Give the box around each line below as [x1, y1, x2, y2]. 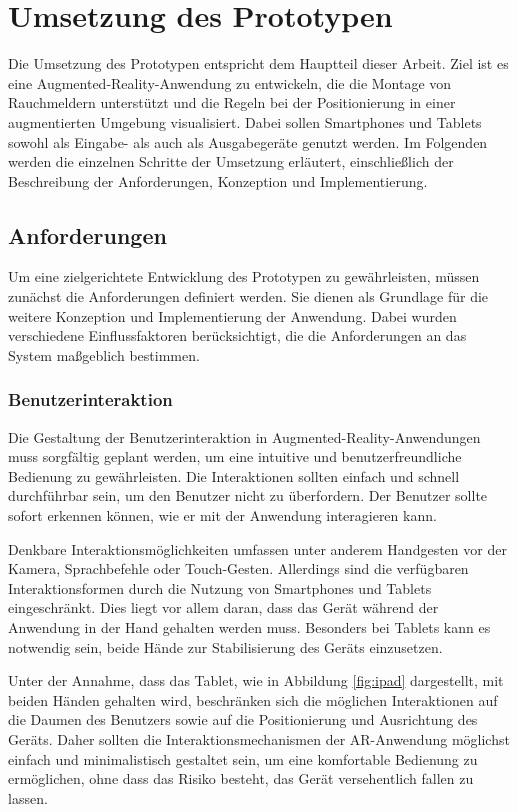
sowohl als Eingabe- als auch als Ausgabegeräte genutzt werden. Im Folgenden [8, 131, 488, 152]
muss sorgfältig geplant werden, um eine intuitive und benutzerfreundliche [8, 446, 462, 467]
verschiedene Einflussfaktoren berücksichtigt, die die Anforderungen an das [8, 325, 467, 346]
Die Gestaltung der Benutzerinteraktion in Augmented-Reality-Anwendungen [8, 426, 481, 447]
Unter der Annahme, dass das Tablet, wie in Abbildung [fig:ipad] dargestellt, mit [8, 670, 504, 691]
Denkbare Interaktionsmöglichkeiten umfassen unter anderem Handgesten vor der [8, 538, 507, 559]
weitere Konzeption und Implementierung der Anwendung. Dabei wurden [8, 305, 457, 326]
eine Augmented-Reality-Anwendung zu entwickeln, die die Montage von [8, 72, 452, 93]
